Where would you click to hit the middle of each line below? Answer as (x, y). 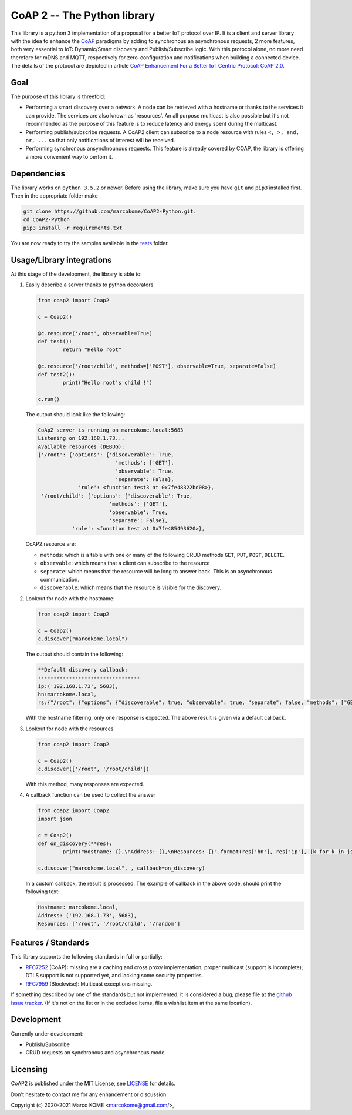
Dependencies (38, 173)
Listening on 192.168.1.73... (81, 438)
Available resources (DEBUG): (81, 446)
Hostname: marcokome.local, (78, 907)
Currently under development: (47, 1034)
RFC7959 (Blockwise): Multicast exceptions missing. (89, 984)
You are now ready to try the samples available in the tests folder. (90, 243)
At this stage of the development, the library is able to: (76, 274)
